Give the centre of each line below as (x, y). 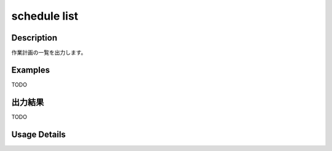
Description (34, 38)
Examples (31, 70)
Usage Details (38, 134)
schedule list (45, 16)
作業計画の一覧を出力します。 (49, 53)
